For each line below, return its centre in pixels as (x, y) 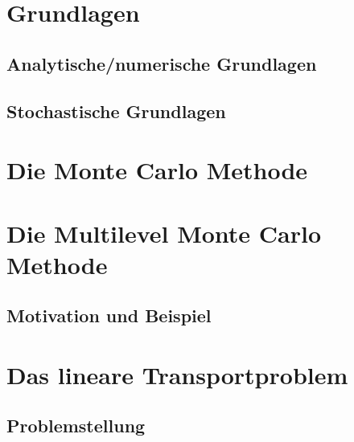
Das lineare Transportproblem (177, 374)
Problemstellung (76, 426)
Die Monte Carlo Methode (157, 170)
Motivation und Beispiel (109, 315)
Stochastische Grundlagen (116, 110)
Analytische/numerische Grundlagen (162, 63)
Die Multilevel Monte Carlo (164, 233)
